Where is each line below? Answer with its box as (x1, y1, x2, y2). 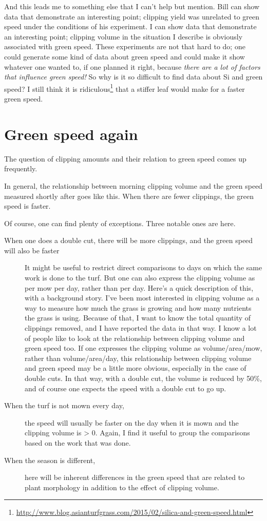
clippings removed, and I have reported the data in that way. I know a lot (25, 323, 257, 333)
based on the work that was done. (25, 437, 131, 448)
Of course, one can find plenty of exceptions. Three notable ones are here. (4, 217, 236, 228)
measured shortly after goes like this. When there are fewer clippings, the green (4, 190, 254, 201)
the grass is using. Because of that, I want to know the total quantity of (25, 312, 251, 323)
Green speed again (4, 123, 138, 144)
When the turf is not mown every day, (4, 400, 124, 411)
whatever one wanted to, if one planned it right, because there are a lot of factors (4, 61, 260, 72)
